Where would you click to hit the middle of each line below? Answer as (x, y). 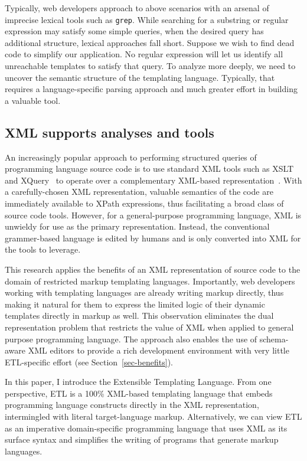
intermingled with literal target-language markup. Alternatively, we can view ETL (153, 416)
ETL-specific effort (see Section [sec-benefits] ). (89, 362)
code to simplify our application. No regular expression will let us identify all (144, 54)
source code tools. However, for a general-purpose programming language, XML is (153, 215)
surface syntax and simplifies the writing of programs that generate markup (142, 439)
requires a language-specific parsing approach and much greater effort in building (151, 89)
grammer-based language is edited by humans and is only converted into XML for (153, 238)
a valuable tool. (33, 100)
